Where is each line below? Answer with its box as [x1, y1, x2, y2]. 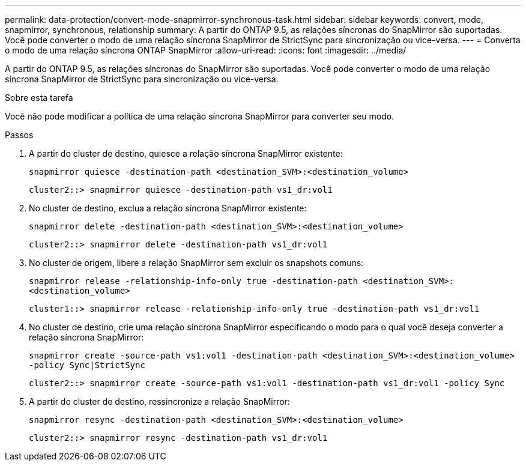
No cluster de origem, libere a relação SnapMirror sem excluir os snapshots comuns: [29, 258, 364, 268]
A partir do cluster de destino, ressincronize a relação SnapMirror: [29, 396, 290, 407]
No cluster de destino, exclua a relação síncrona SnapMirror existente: [29, 203, 307, 213]
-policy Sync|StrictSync [29, 360, 145, 370]
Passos [5, 130, 34, 140]
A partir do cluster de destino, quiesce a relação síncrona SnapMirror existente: [29, 148, 343, 159]
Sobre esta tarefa [5, 92, 73, 103]
